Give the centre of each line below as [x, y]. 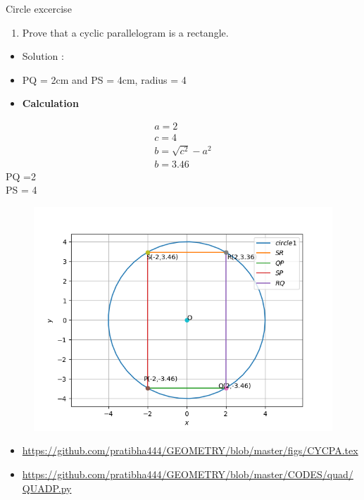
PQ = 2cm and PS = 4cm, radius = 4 [104, 79]
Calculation [50, 103]
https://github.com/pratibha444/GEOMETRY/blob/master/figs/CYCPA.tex [190, 450]
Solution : [43, 56]
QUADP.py [47, 488]
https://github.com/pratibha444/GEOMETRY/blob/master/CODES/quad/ [188, 474]
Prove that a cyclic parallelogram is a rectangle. [125, 32]
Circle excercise [39, 8]
